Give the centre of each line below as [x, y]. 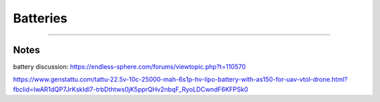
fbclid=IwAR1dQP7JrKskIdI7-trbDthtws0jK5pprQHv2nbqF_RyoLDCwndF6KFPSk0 [131, 89]
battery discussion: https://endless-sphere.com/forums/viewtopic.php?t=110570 [129, 67]
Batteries [40, 18]
